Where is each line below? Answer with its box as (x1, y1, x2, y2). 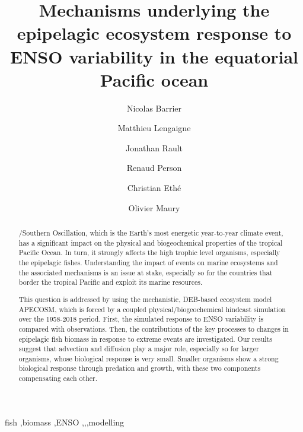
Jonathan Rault (125, 141, 183, 154)
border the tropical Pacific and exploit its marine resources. (18, 277, 203, 287)
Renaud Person (126, 161, 182, 174)
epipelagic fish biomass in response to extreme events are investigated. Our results (18, 333, 272, 344)
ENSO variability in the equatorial (9, 44, 299, 68)
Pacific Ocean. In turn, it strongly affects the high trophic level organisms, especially (18, 247, 280, 258)
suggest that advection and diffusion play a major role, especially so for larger (18, 344, 259, 354)
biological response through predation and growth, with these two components (18, 363, 261, 373)
